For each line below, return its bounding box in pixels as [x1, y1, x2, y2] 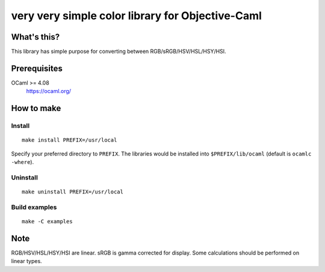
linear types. [11, 258, 42, 265]
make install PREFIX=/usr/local [22, 137, 117, 144]
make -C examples [22, 218, 73, 225]
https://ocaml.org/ [26, 88, 72, 95]
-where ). [11, 159, 34, 166]
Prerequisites [11, 63, 63, 73]
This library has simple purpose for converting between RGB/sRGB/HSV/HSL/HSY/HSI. [11, 48, 226, 55]
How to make [11, 103, 61, 113]
